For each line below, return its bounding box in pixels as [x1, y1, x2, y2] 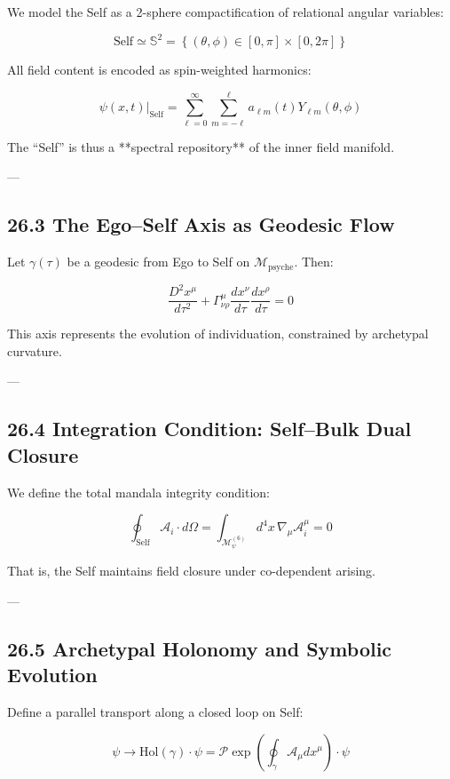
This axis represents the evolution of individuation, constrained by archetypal [7, 324, 429, 343]
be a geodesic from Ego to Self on [67, 252, 250, 271]
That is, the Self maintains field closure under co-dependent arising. [7, 561, 376, 580]
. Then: [294, 252, 334, 271]
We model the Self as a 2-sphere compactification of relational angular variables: [7, 3, 444, 20]
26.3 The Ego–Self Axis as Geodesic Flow [7, 211, 395, 238]
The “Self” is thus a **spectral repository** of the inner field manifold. [7, 137, 395, 155]
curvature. [7, 341, 62, 360]
